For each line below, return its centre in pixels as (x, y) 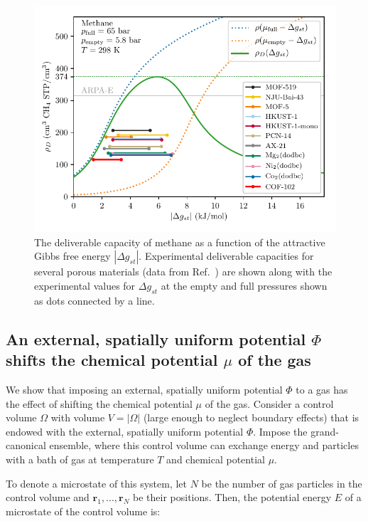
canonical (26, 445)
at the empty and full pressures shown (244, 286)
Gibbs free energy (72, 256)
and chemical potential (216, 459)
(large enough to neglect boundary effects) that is (251, 417)
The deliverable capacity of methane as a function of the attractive (180, 242)
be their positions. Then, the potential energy (232, 497)
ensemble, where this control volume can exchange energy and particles (204, 445)
